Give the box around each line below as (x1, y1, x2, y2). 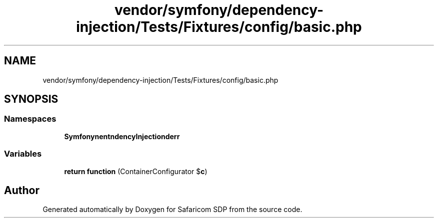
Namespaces (4, 114, 56, 124)
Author (4, 184, 39, 197)
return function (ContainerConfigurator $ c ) (64, 167, 207, 176)
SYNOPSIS (4, 93, 58, 106)
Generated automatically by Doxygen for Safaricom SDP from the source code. (42, 205, 302, 214)
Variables (4, 149, 42, 159)
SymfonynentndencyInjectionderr (64, 132, 180, 141)
